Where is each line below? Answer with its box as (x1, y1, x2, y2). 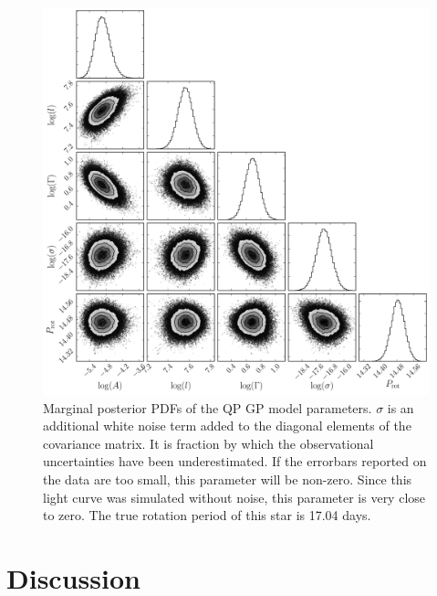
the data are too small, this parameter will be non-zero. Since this (43, 469, 412, 488)
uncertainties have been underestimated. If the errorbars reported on (43, 452, 427, 471)
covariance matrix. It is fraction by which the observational (43, 433, 374, 452)
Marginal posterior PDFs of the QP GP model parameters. (43, 398, 372, 417)
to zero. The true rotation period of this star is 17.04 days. (43, 506, 371, 525)
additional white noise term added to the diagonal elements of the (43, 416, 411, 435)
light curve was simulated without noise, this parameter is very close (43, 487, 426, 506)
